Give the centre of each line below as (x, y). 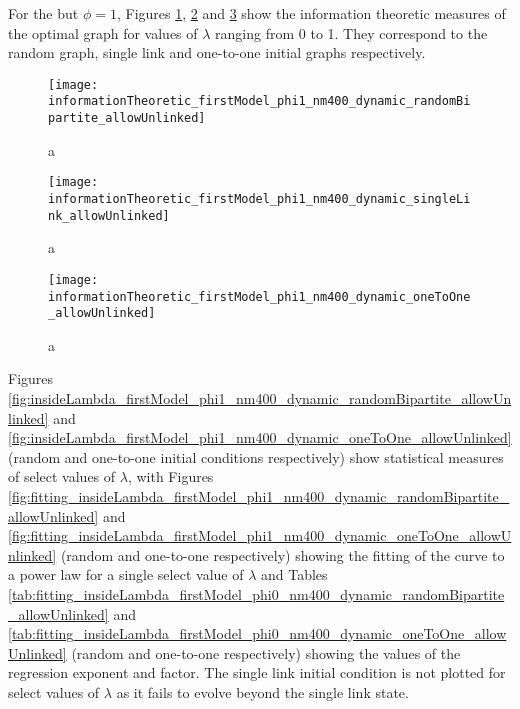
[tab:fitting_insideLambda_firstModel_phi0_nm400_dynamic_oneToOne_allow (257, 633)
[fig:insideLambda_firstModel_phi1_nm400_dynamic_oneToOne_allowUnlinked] (260, 437)
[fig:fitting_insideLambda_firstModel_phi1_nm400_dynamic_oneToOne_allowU (260, 535)
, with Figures (170, 476)
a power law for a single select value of (126, 574)
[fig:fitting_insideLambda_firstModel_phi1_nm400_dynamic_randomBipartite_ (259, 496)
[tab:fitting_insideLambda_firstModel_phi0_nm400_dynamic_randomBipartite (256, 594)
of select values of (62, 476)
